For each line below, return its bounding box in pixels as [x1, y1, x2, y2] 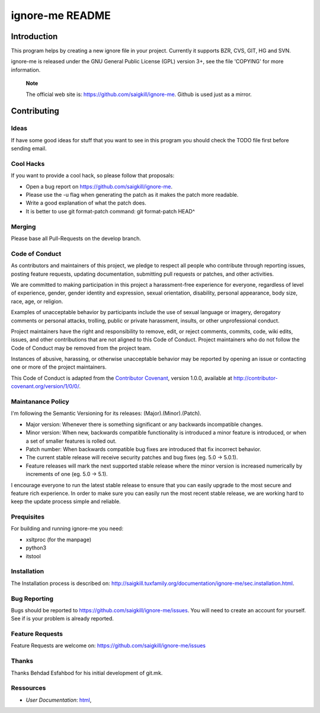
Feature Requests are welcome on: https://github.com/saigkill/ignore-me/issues [11, 642, 206, 649]
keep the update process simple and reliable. [11, 498, 121, 505]
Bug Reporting [11, 594, 53, 603]
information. [11, 66, 41, 73]
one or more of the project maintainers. [11, 363, 107, 370]
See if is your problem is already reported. [11, 615, 114, 622]
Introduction [11, 31, 58, 41]
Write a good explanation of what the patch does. [25, 199, 146, 207]
